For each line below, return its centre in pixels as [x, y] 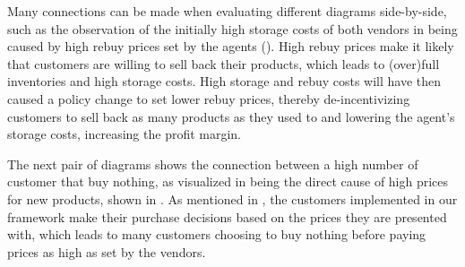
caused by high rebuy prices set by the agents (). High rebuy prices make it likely [231, 46]
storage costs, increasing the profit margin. [125, 134]
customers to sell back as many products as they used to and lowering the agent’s [231, 116]
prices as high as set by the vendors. [107, 251]
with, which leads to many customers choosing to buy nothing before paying [217, 234]
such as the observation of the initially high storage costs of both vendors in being [232, 28]
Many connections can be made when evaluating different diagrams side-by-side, [227, 11]
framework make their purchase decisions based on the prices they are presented [227, 216]
